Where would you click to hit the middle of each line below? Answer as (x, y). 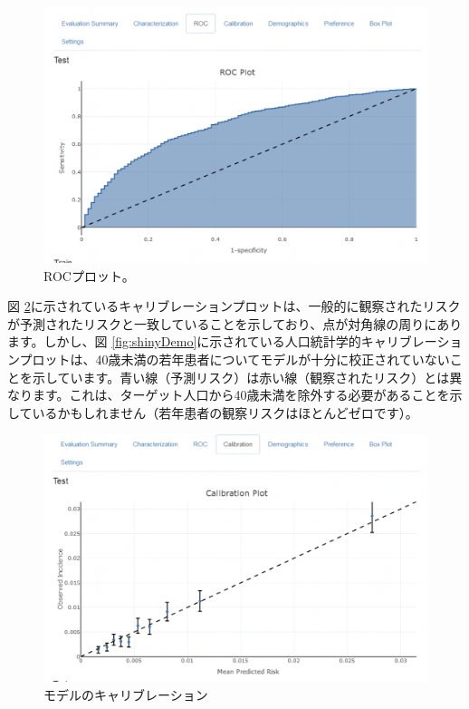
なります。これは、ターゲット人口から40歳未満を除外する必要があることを (229, 395)
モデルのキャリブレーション (126, 694)
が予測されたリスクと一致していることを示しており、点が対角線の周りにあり (235, 323)
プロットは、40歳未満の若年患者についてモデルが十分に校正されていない (234, 359)
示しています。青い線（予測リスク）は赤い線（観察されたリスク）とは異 (247, 377)
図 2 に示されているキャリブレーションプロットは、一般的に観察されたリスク (234, 306)
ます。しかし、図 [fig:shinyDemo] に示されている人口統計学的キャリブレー (222, 341)
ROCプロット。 (89, 275)
